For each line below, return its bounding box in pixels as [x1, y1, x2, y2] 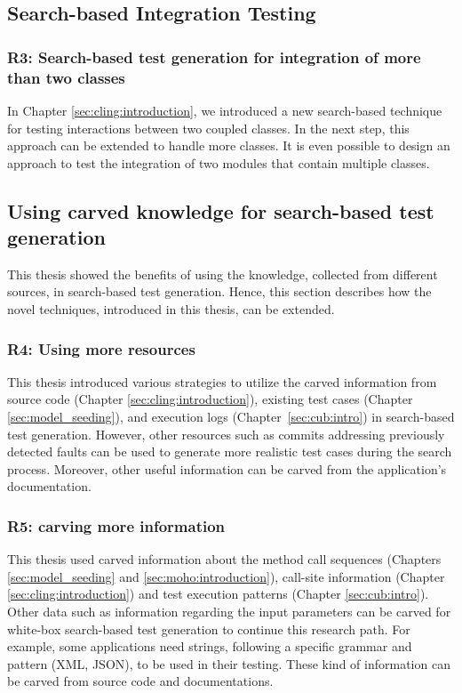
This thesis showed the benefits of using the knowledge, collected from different [7, 264, 438, 283]
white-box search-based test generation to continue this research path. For [7, 619, 410, 638]
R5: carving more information [7, 514, 226, 536]
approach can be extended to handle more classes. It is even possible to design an [7, 136, 450, 155]
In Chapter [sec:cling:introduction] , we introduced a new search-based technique [7, 101, 442, 119]
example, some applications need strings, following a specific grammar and [7, 637, 412, 656]
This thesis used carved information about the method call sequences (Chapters [7, 550, 442, 568]
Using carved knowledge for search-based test [7, 197, 434, 224]
